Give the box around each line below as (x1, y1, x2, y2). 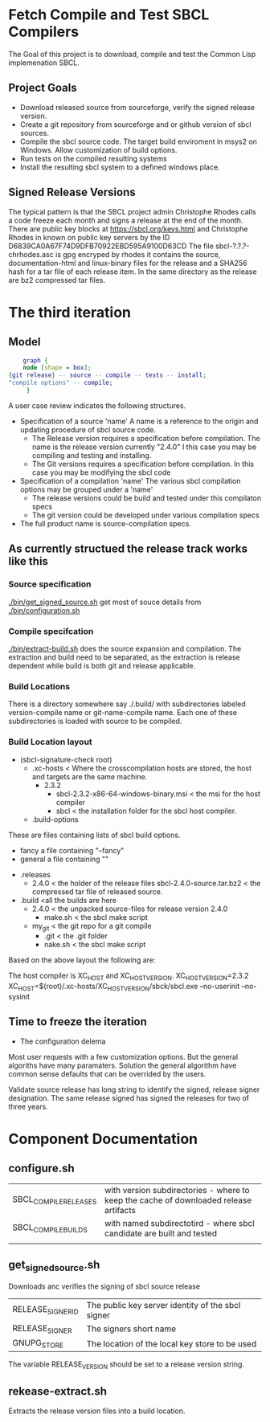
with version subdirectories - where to (104, 1184, 251, 1195)
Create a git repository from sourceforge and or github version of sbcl (19, 119, 252, 129)
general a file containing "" (19, 854, 109, 864)
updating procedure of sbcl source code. (19, 424, 157, 435)
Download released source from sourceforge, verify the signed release (19, 102, 256, 112)
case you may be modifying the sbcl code (31, 468, 171, 477)
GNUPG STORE (12, 1337, 64, 1350)
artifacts (104, 1204, 137, 1216)
